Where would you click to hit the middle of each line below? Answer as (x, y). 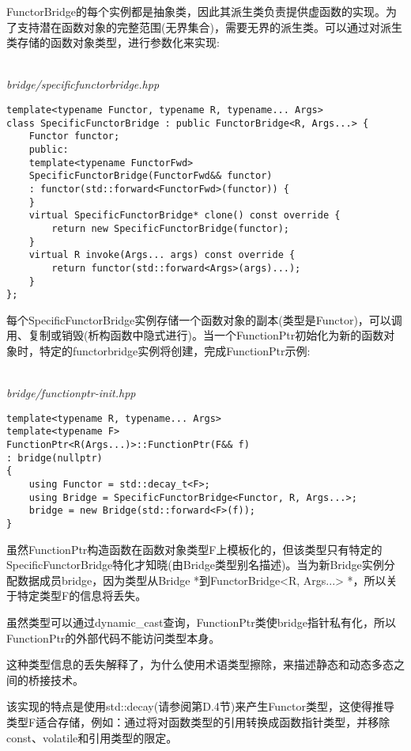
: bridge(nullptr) (55, 458)
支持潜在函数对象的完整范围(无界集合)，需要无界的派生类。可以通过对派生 (209, 27)
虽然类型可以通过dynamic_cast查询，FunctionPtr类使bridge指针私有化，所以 (201, 622)
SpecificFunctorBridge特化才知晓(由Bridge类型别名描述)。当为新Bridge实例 (195, 565)
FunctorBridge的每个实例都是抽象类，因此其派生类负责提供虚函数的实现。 (196, 11)
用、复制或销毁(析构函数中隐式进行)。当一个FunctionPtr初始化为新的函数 (195, 335)
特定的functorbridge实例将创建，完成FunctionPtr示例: (175, 351)
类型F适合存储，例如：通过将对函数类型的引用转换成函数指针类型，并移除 (198, 722)
